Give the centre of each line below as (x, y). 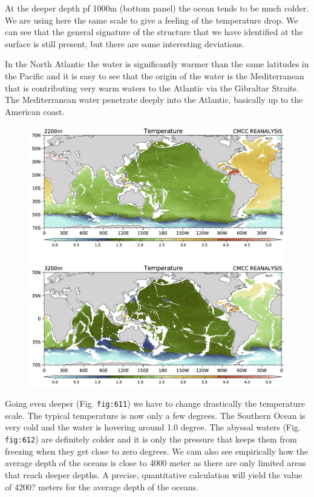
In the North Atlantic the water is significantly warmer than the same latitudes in (157, 64)
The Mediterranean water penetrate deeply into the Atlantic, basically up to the (154, 100)
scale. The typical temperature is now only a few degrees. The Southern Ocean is (155, 415)
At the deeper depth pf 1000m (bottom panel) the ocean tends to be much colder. (157, 8)
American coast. (35, 111)
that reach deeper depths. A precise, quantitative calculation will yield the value (154, 474)
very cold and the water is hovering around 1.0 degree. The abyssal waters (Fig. (153, 427)
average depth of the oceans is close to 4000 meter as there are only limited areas (155, 463)
